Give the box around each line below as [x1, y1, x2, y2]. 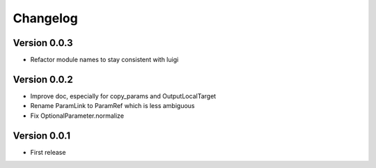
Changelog [13, 10, 78, 26]
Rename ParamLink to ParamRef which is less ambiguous [30, 102, 195, 110]
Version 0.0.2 [13, 73, 73, 85]
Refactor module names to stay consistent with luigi [30, 56, 179, 64]
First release [30, 148, 66, 156]
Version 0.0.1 [13, 130, 71, 142]
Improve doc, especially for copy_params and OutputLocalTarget [30, 91, 217, 100]
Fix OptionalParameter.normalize [30, 112, 125, 120]
